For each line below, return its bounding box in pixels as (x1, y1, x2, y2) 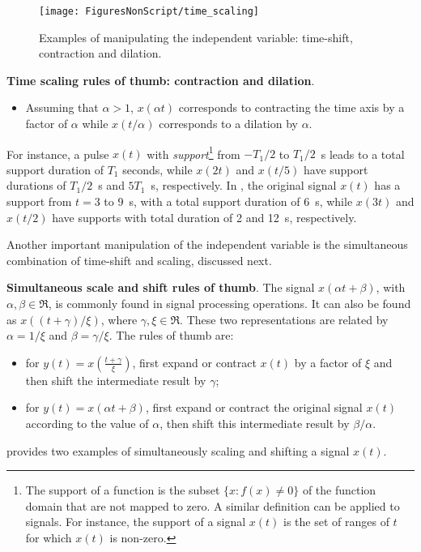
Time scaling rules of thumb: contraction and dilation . (6, 71, 315, 88)
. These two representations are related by (180, 310, 389, 327)
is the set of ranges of (283, 513, 389, 530)
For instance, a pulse (6, 145, 109, 162)
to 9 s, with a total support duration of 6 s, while (104, 193, 353, 210)
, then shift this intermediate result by (159, 415, 350, 431)
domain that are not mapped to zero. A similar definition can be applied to (25, 497, 400, 514)
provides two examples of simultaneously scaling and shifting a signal (6, 442, 350, 459)
